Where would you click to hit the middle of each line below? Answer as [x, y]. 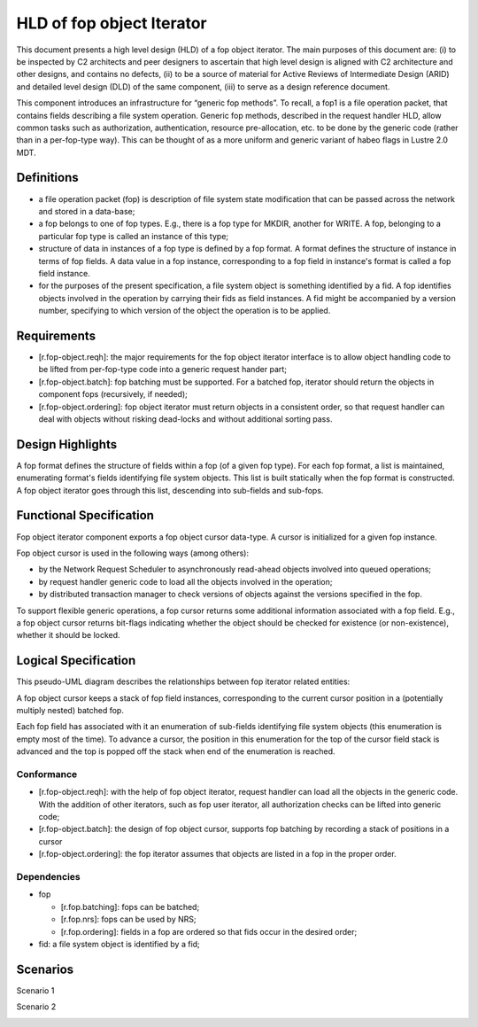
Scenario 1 [35, 990]
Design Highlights [67, 444]
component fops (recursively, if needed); [113, 394]
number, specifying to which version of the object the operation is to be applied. [185, 311]
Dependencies [49, 877]
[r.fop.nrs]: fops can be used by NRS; [128, 919]
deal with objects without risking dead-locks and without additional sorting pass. [185, 419]
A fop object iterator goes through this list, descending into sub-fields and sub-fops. [170, 490]
